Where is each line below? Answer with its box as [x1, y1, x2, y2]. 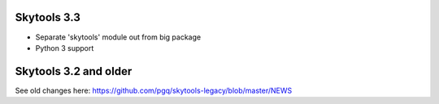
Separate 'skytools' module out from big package [35, 32, 202, 42]
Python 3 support [35, 43, 94, 52]
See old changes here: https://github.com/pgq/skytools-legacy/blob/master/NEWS [15, 85, 293, 95]
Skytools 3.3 [15, 10, 80, 24]
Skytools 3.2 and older [15, 64, 133, 78]
